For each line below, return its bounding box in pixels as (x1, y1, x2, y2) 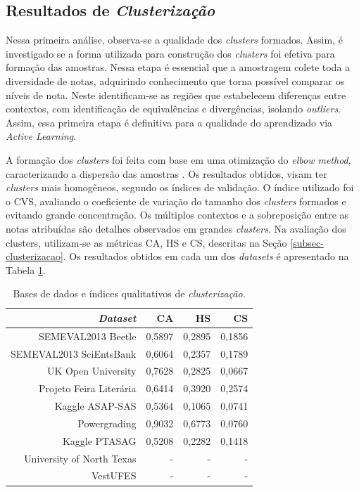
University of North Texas (24, 451, 137, 465)
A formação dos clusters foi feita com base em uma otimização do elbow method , (6, 152, 351, 167)
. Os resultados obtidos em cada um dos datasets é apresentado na (63, 249, 349, 264)
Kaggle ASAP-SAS (54, 399, 137, 413)
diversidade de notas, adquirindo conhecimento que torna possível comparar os (6, 73, 345, 88)
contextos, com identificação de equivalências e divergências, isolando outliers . (6, 101, 341, 116)
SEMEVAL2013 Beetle (38, 328, 137, 343)
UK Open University (46, 363, 137, 378)
